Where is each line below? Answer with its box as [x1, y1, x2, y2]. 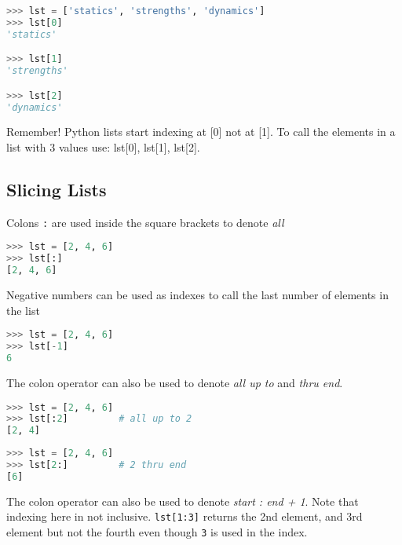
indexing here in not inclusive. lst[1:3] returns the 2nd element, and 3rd [6, 508, 363, 525]
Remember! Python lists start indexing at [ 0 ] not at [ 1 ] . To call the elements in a [6, 123, 396, 140]
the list [6, 302, 40, 318]
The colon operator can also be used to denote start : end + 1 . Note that [6, 492, 359, 509]
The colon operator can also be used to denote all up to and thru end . [6, 374, 343, 390]
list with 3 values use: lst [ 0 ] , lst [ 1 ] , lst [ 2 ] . [6, 139, 200, 155]
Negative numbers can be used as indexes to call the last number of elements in [6, 287, 389, 303]
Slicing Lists [6, 177, 107, 202]
